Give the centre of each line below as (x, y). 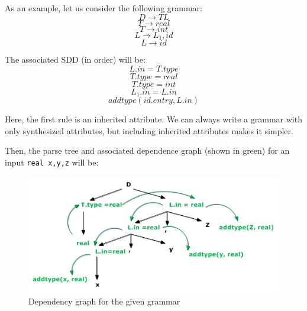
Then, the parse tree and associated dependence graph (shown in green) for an (147, 150)
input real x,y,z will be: (52, 162)
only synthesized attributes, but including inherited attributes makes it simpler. (149, 130)
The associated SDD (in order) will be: (75, 59)
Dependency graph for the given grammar (104, 301)
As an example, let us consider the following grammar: (104, 8)
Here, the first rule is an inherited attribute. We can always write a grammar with (153, 119)
